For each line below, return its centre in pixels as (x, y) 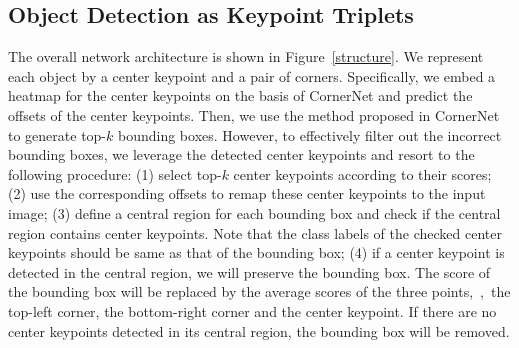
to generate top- (57, 134)
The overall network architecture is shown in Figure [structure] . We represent (246, 56)
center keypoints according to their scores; (362, 173)
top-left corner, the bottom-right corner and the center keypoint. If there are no (252, 310)
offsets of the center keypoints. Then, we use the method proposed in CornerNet (254, 114)
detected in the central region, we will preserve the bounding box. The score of (249, 271)
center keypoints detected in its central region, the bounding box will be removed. (259, 330)
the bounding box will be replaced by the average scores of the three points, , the (259, 291)
